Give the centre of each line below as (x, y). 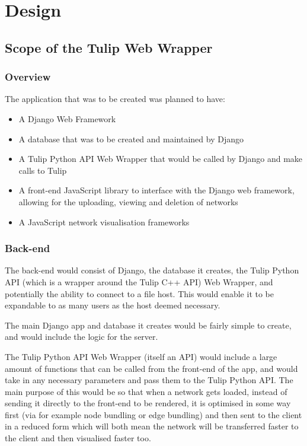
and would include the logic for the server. (81, 337)
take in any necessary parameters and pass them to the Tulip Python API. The (149, 380)
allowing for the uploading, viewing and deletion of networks (128, 201)
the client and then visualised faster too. (78, 438)
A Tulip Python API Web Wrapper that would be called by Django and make (161, 159)
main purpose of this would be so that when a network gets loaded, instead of (146, 391)
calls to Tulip (43, 170)
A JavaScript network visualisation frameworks (104, 222)
